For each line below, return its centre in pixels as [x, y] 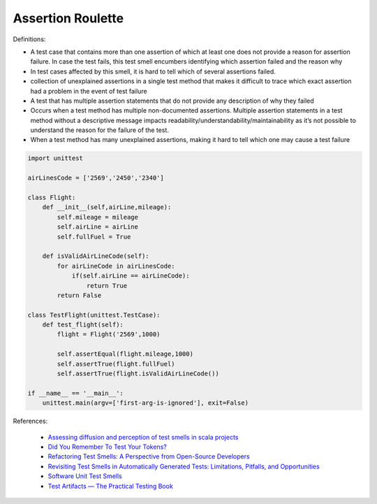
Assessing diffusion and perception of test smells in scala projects [143, 437]
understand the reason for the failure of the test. [99, 130]
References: [30, 421]
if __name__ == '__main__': [75, 393]
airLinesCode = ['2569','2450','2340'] [96, 178]
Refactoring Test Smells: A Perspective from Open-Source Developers [149, 456]
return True [107, 286]
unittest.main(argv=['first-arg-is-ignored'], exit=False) [146, 403]
